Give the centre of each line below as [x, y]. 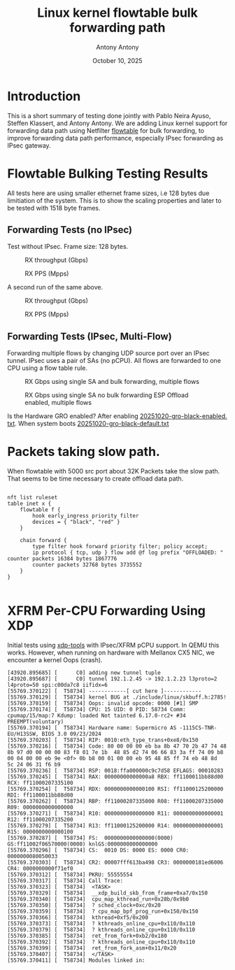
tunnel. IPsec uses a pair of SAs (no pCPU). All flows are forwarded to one [114, 361]
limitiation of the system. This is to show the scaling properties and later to [114, 200]
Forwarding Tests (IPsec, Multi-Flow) [90, 336]
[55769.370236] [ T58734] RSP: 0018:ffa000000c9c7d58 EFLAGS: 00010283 [115, 771]
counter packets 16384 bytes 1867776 [62, 559]
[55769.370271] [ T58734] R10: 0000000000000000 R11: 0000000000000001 [115, 814]
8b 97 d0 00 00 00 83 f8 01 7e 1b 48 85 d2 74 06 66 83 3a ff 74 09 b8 [115, 753]
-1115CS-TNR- [198, 728]
